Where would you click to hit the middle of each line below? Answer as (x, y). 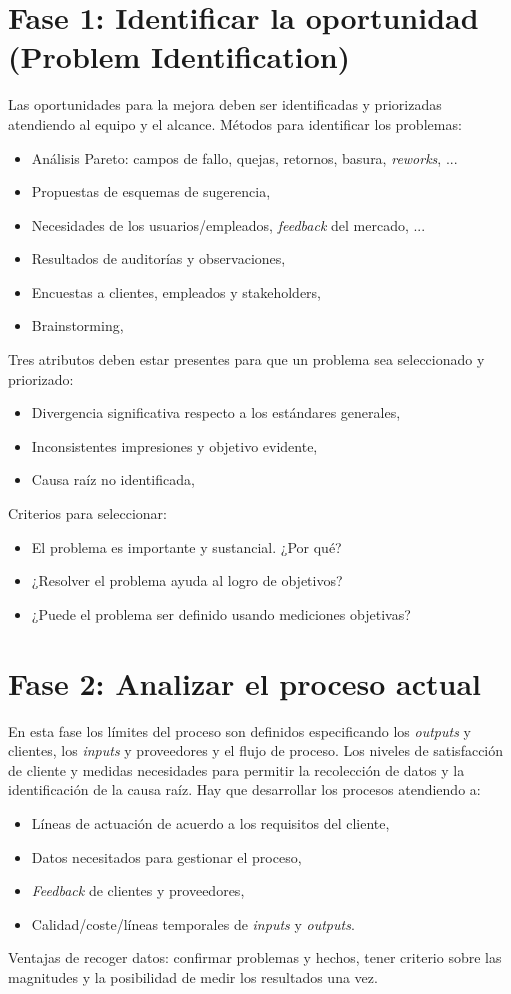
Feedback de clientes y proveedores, (138, 890)
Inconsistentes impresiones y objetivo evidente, (174, 445)
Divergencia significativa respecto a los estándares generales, (216, 412)
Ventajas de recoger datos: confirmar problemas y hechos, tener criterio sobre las (255, 957)
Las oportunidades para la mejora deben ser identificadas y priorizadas (225, 104)
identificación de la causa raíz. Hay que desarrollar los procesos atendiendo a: (244, 789)
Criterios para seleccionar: (87, 513)
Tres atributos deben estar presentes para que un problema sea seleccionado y (246, 359)
